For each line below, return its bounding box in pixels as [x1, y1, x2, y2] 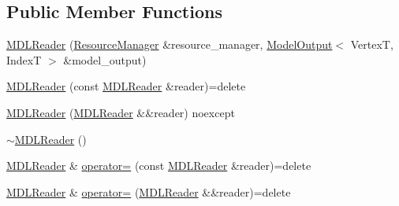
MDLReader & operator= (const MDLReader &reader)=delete [6, 157, 311, 174]
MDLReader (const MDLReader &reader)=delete [6, 78, 246, 94]
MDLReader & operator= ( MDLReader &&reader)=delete [6, 183, 291, 200]
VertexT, [350, 36, 393, 53]
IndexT [6, 51, 42, 68]
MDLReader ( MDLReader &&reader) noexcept [6, 104, 235, 120]
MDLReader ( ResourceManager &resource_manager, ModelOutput [6, 36, 333, 53]
